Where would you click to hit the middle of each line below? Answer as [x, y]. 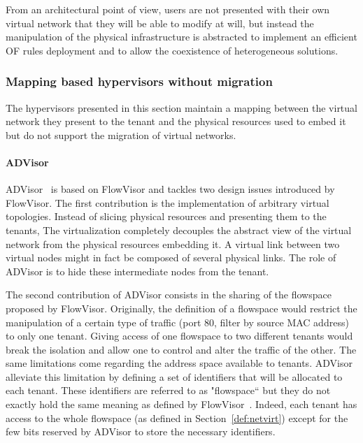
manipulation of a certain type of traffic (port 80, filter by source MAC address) [177, 322]
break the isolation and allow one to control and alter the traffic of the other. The [181, 349]
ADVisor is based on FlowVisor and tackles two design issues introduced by [170, 189]
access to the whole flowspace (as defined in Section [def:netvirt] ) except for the [177, 417]
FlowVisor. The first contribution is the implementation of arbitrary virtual [168, 202]
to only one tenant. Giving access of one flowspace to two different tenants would [179, 336]
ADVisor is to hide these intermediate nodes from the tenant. [137, 271]
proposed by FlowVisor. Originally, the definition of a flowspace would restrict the [181, 308]
